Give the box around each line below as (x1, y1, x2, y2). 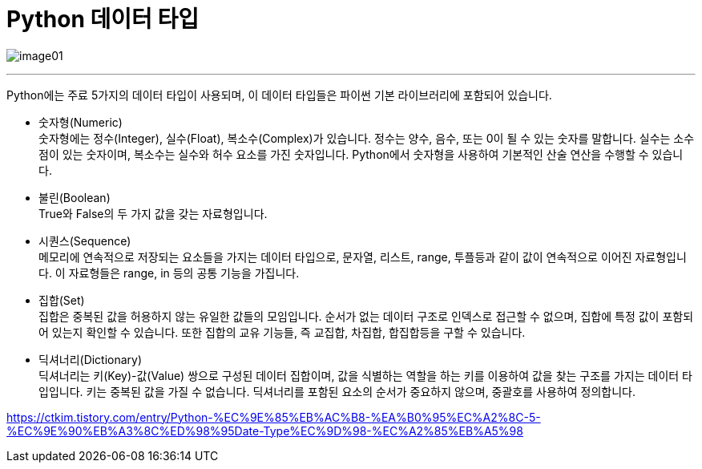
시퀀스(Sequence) (38, 233, 131, 248)
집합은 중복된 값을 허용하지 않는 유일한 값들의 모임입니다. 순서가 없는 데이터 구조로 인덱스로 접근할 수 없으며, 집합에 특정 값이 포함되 (38, 309, 694, 323)
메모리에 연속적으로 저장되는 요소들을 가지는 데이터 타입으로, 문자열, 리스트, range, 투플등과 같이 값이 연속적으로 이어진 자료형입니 (38, 249, 687, 264)
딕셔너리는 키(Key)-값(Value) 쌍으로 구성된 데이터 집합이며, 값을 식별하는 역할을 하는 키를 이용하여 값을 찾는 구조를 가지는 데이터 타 (38, 368, 692, 382)
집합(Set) (38, 293, 85, 307)
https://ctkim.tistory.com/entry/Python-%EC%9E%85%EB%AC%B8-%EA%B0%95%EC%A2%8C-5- (6, 410, 541, 424)
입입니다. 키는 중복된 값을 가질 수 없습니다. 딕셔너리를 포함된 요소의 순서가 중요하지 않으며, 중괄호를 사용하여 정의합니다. (38, 384, 635, 398)
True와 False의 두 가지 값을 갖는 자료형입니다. (38, 206, 268, 220)
